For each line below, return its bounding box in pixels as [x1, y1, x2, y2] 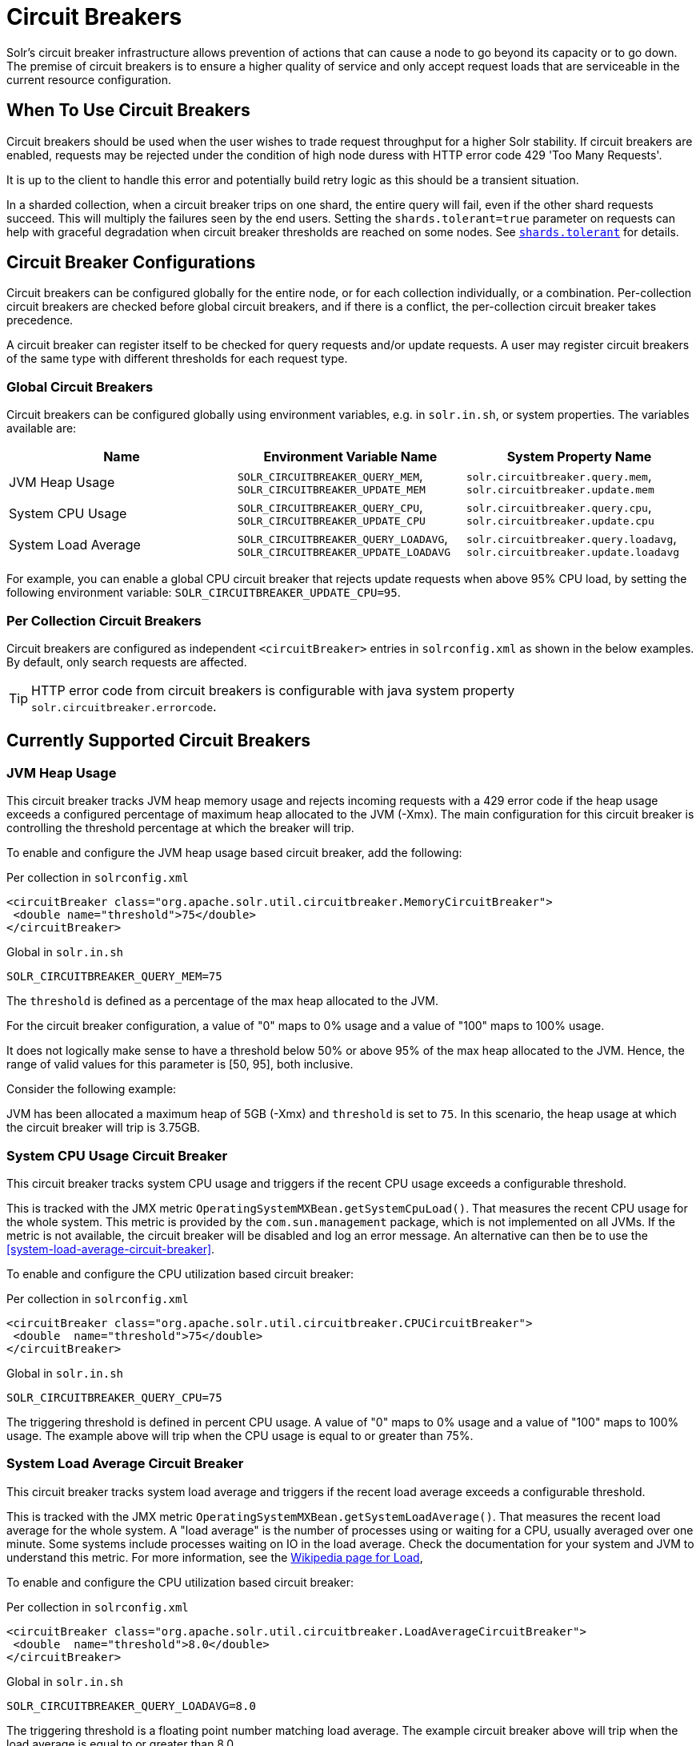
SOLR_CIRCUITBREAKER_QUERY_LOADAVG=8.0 [6, 1699, 256, 1712]
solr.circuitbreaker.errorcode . [31, 698, 217, 714]
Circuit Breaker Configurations [6, 252, 256, 273]
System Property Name [506, 449, 652, 465]
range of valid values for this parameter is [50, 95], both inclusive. [6, 1057, 354, 1072]
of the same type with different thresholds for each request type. [6, 352, 348, 366]
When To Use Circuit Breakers [6, 100, 250, 121]
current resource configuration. [6, 72, 172, 86]
